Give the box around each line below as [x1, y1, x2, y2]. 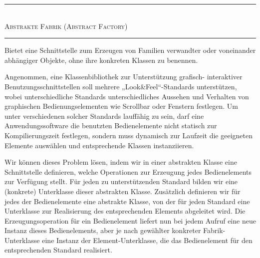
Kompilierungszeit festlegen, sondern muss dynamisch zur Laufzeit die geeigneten [4, 130, 253, 140]
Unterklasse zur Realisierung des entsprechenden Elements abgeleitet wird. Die [4, 206, 246, 216]
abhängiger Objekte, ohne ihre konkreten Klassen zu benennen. [4, 54, 198, 65]
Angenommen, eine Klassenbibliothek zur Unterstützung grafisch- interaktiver [4, 71, 243, 82]
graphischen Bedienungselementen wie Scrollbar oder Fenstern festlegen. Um [4, 101, 238, 111]
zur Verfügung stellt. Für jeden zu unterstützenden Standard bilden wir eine [4, 176, 238, 187]
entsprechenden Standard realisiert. [4, 245, 112, 255]
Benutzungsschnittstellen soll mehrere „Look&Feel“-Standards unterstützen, [4, 81, 237, 91]
